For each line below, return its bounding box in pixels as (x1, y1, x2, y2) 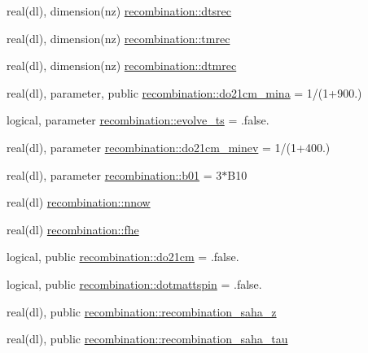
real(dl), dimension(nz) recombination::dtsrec (7, 2, 232, 19)
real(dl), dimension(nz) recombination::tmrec (7, 29, 230, 46)
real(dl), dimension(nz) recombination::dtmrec (7, 57, 237, 74)
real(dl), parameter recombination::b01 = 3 (7, 166, 222, 183)
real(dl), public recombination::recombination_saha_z (7, 303, 277, 320)
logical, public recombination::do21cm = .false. (7, 248, 239, 265)
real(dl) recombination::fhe (7, 220, 139, 238)
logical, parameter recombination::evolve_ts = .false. (7, 111, 269, 129)
